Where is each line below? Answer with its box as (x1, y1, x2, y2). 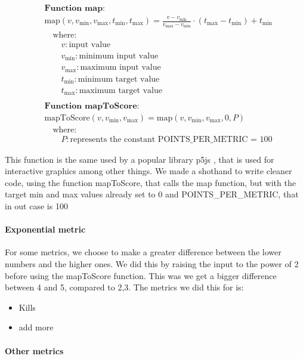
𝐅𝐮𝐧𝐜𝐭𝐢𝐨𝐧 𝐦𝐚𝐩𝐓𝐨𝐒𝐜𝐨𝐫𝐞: (44, 101, 140, 110)
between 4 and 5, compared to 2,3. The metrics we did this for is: (5, 281, 244, 293)
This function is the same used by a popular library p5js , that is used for (5, 153, 274, 165)
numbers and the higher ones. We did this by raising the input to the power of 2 (5, 258, 299, 270)
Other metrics (5, 344, 64, 357)
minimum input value (79, 51, 159, 60)
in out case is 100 (5, 200, 68, 212)
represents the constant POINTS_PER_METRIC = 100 (70, 135, 273, 144)
